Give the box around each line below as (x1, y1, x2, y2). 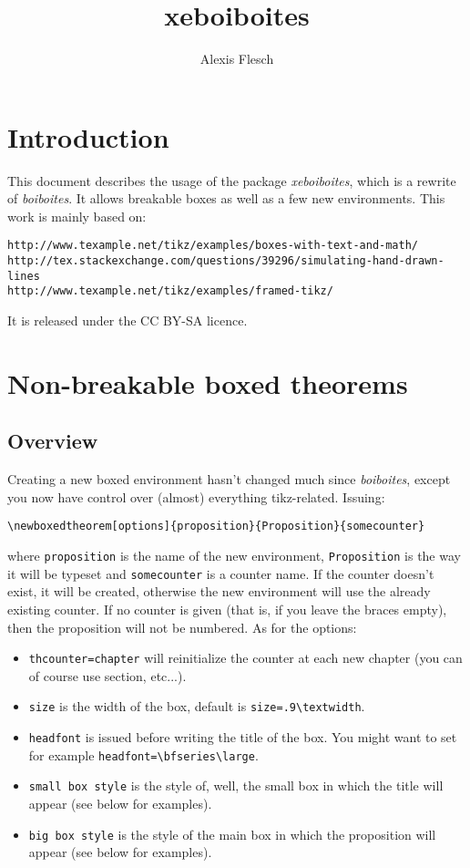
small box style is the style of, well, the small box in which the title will (28, 776, 444, 795)
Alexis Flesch (199, 49, 274, 68)
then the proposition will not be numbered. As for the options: (7, 617, 357, 636)
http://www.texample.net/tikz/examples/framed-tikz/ (7, 284, 333, 298)
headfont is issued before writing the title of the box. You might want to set (28, 728, 457, 747)
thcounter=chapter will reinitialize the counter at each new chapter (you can (28, 648, 463, 667)
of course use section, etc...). (28, 666, 187, 685)
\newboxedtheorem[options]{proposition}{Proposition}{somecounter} (7, 520, 425, 533)
